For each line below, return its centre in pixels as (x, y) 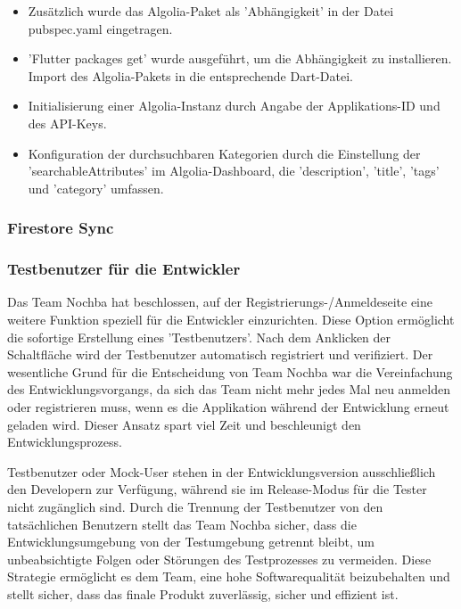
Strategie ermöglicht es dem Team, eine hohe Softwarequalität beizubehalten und (229, 576)
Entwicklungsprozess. (65, 442)
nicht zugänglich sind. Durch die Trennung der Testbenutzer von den (195, 506)
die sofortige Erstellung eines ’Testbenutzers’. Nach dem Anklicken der (199, 337)
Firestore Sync (61, 228)
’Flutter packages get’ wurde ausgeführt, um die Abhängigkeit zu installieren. (240, 58)
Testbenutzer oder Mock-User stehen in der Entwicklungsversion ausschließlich (222, 471)
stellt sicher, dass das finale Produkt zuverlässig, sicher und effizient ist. (203, 593)
